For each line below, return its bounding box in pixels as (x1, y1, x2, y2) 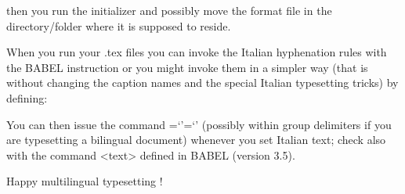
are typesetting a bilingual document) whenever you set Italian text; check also (6, 131, 386, 148)
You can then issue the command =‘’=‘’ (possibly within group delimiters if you (6, 116, 392, 132)
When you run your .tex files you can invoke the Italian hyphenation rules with (6, 44, 387, 60)
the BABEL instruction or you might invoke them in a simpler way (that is (6, 59, 368, 75)
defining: (6, 89, 48, 106)
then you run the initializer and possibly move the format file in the (6, 2, 332, 18)
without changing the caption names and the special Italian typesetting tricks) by (6, 74, 399, 91)
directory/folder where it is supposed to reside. (6, 17, 231, 34)
